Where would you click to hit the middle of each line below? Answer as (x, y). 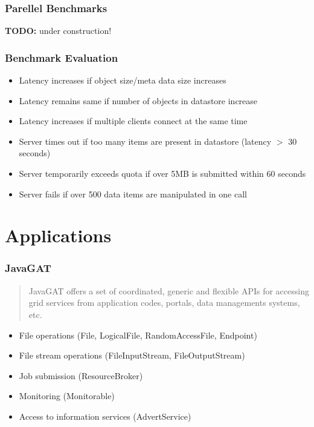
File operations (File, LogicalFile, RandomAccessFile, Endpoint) (138, 335)
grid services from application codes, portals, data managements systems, (164, 303)
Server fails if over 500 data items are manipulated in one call (133, 194)
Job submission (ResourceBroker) (81, 375)
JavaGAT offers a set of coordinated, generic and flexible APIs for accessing (169, 290)
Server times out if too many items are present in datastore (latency (145, 141)
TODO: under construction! (58, 31)
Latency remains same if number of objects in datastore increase (138, 100)
